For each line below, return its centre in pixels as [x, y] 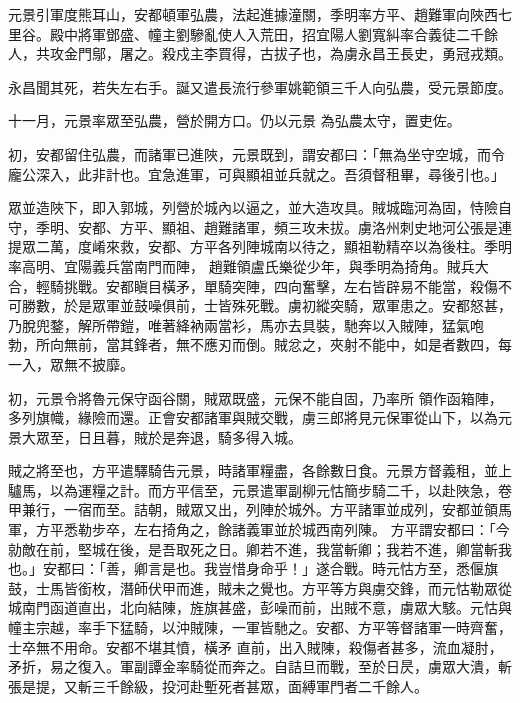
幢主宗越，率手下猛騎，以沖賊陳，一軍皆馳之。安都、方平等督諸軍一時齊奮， [260, 627]
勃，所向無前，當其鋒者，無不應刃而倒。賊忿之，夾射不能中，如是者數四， [253, 344]
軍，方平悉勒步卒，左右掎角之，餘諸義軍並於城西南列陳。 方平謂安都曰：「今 [259, 529]
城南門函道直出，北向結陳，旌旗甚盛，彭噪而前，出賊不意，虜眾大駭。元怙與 [260, 607]
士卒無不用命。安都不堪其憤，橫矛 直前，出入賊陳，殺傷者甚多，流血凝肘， [255, 646]
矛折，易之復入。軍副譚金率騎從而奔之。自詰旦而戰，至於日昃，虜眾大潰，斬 [260, 666]
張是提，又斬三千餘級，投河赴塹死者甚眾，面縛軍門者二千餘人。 [218, 685]
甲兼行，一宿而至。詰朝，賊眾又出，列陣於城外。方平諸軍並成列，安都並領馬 [260, 509]
